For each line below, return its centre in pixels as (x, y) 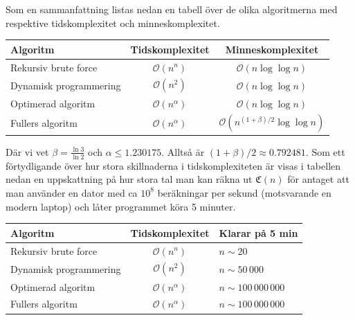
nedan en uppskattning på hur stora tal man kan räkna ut (129, 179)
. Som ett (325, 151)
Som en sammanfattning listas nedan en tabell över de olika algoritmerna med (172, 9)
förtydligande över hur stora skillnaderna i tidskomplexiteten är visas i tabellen (173, 165)
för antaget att (318, 179)
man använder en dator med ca (72, 192)
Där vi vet (27, 151)
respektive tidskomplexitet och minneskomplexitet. (113, 23)
